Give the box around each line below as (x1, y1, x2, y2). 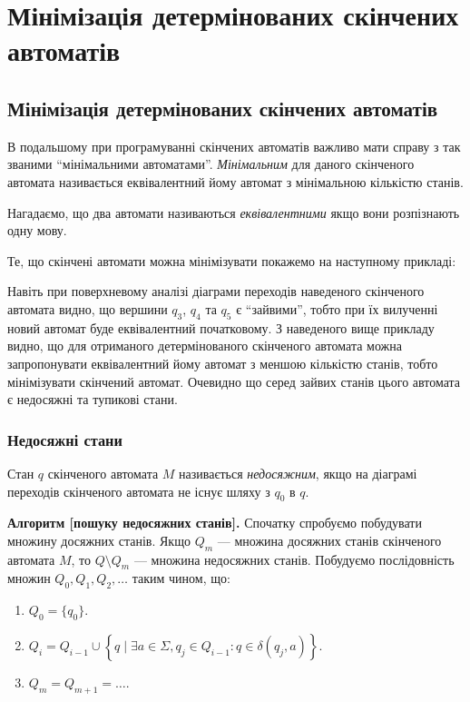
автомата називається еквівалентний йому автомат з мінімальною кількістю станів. (7, 172, 464, 191)
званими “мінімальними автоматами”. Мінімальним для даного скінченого (7, 154, 415, 173)
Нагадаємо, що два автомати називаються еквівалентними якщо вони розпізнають (7, 203, 460, 222)
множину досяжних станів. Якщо (7, 530, 191, 549)
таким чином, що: (132, 569, 230, 588)
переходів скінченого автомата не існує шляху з (7, 481, 270, 500)
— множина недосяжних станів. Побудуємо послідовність (133, 549, 455, 569)
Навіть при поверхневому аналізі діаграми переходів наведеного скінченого (7, 282, 425, 301)
